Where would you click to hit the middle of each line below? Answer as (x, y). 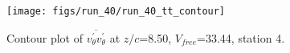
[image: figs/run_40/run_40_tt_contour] (116, 11)
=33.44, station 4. (241, 37)
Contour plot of (45, 37)
